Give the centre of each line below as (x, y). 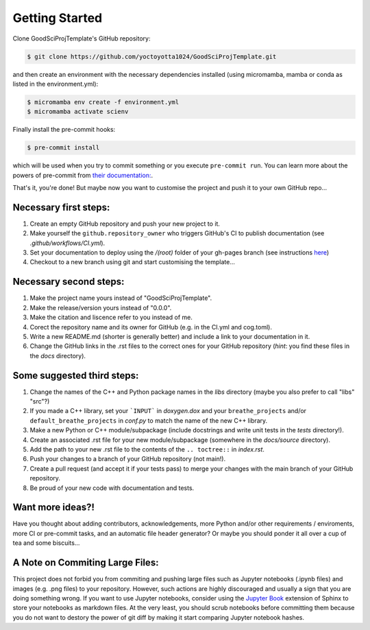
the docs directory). (58, 355)
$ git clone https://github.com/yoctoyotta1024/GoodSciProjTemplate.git (152, 56)
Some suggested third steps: (76, 375)
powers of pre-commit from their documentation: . (83, 175)
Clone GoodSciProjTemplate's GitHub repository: (82, 38)
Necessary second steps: (69, 282)
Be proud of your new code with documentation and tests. (112, 488)
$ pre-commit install (63, 148)
